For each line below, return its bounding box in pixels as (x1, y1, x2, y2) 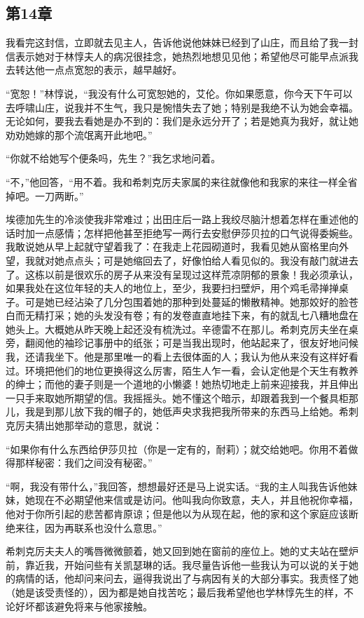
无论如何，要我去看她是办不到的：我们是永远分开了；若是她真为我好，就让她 (6, 114, 358, 128)
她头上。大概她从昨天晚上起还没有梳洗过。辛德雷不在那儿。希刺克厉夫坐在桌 (6, 321, 358, 336)
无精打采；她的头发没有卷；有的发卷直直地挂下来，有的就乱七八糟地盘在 (24, 308, 358, 323)
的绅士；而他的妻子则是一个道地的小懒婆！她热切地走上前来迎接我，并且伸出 (6, 377, 358, 391)
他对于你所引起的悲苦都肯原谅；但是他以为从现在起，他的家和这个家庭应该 (6, 506, 349, 521)
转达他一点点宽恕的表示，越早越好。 (15, 62, 182, 77)
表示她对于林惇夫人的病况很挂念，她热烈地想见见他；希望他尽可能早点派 (15, 48, 349, 63)
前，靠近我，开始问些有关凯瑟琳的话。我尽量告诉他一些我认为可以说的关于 (6, 557, 349, 572)
